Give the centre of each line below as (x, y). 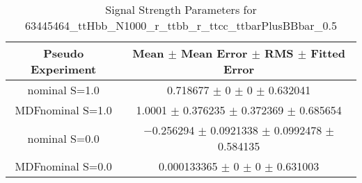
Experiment (63, 69)
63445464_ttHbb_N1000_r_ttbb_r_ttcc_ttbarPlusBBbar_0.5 (181, 25)
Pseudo (64, 53)
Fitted (328, 53)
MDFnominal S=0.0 (63, 166)
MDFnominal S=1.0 (63, 110)
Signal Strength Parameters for (181, 9)
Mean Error (214, 53)
